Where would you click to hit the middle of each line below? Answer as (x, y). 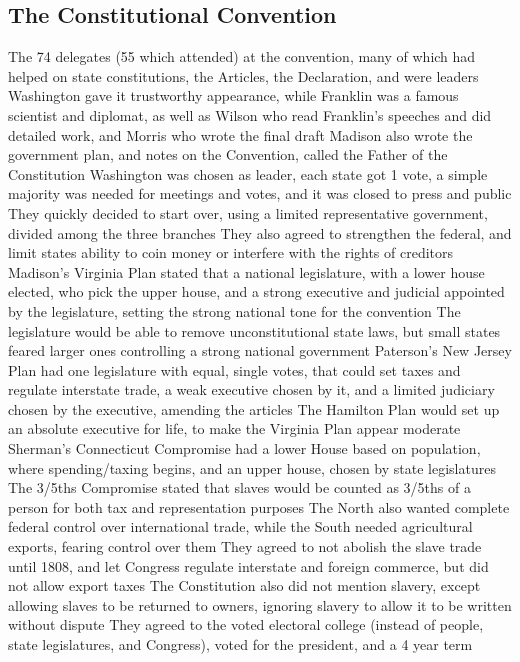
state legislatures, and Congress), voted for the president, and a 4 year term (240, 644)
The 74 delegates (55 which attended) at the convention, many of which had (242, 56)
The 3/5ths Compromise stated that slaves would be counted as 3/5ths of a (239, 487)
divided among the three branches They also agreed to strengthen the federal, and (260, 232)
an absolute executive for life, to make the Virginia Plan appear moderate (234, 428)
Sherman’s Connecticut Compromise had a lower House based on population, (244, 448)
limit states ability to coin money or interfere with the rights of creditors (231, 252)
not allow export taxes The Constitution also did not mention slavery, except (244, 585)
